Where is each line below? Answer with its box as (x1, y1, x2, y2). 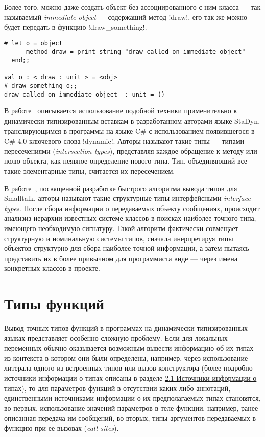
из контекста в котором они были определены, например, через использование (4, 352, 248, 363)
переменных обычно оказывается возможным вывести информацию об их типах (4, 342, 254, 353)
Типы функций (4, 293, 105, 314)
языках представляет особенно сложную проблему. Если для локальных (4, 332, 228, 343)
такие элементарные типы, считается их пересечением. (4, 165, 175, 176)
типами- (222, 135, 247, 146)
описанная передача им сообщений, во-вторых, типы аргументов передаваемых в (4, 412, 256, 423)
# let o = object (4, 39, 63, 47)
